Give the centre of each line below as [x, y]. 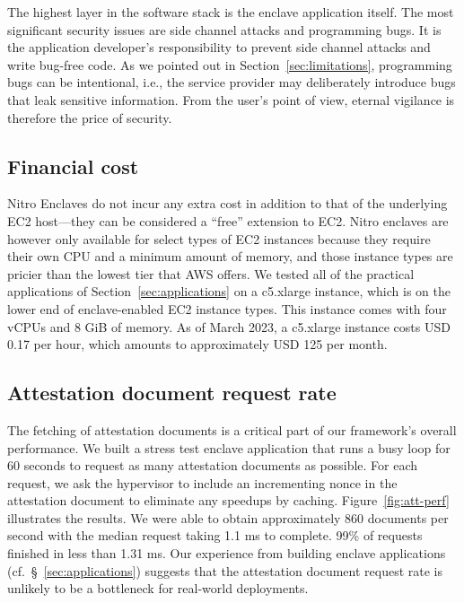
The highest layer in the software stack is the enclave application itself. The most [231, 12]
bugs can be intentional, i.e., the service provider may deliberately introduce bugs [232, 82]
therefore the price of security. [90, 117]
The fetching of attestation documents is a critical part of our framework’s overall [232, 429]
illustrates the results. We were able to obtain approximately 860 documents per [228, 517]
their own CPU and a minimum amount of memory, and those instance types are [230, 256]
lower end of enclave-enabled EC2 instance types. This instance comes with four [227, 308]
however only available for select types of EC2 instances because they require [219, 238]
